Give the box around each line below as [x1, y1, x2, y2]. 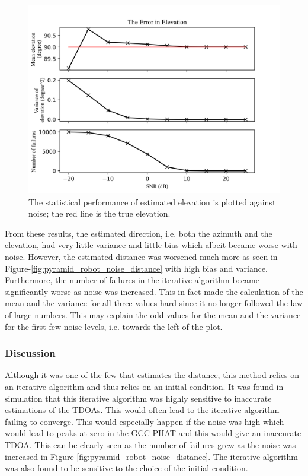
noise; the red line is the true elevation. [28, 207, 171, 220]
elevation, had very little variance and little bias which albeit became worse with [5, 239, 297, 251]
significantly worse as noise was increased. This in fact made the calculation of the [5, 285, 303, 297]
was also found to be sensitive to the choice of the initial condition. [5, 462, 248, 474]
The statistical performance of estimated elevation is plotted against [28, 195, 276, 208]
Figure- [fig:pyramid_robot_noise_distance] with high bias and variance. [5, 262, 268, 274]
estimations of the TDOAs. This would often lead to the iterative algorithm [5, 404, 280, 416]
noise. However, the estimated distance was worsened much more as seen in [5, 250, 278, 262]
